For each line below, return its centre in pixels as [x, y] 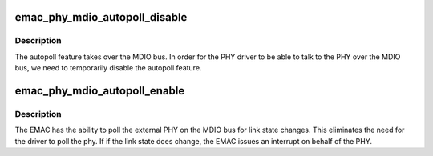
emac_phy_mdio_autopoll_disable [101, 17]
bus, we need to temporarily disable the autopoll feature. [108, 68]
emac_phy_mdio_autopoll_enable [100, 91]
